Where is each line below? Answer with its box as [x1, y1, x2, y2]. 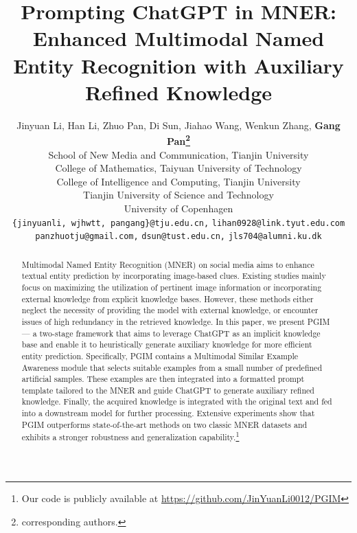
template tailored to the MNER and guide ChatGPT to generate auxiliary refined [21, 384, 314, 396]
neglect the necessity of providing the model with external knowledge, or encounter [21, 304, 319, 316]
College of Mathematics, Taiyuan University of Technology [55, 161, 302, 175]
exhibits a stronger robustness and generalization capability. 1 [21, 429, 240, 443]
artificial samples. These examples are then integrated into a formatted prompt [21, 373, 305, 385]
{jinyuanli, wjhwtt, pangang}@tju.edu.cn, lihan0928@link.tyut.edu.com [12, 218, 345, 228]
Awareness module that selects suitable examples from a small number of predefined [21, 361, 323, 373]
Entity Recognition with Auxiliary [13, 51, 344, 79]
